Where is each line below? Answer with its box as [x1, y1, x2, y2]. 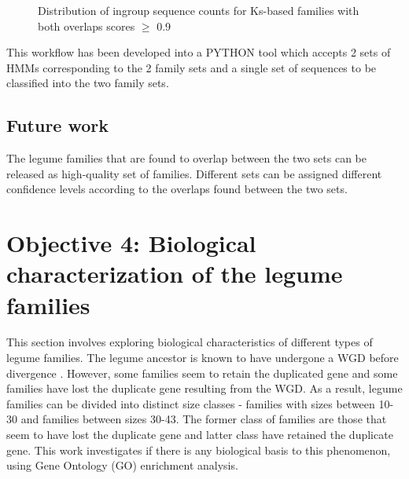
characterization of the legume [6, 258, 343, 290]
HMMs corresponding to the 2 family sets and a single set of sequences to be [6, 59, 377, 75]
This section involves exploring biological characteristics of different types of [6, 334, 373, 350]
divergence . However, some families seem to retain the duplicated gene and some [6, 364, 398, 381]
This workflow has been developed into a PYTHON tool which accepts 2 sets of [6, 44, 391, 60]
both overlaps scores [38, 17, 135, 34]
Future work [6, 113, 109, 137]
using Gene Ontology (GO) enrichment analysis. [6, 457, 238, 474]
